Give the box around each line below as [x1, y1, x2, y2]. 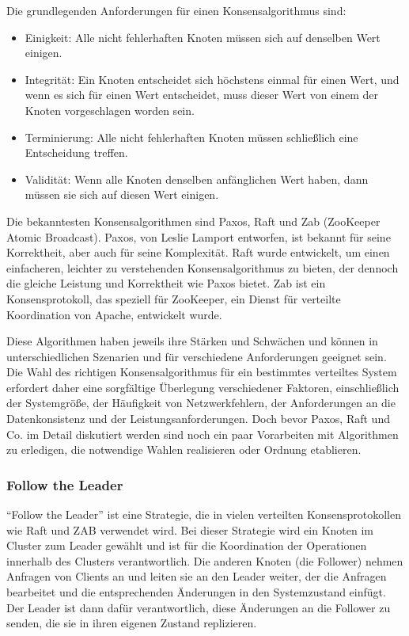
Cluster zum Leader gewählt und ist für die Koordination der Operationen [6, 537, 367, 554]
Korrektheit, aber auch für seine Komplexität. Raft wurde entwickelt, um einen [6, 244, 390, 261]
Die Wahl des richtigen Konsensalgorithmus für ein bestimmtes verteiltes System [6, 364, 397, 380]
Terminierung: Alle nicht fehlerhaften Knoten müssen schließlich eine [25, 128, 358, 145]
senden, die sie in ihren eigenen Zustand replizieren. [6, 615, 257, 631]
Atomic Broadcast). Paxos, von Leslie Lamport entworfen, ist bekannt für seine [6, 228, 391, 245]
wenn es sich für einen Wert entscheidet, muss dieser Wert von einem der [25, 86, 379, 103]
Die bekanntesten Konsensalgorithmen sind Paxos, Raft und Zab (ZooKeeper [6, 212, 381, 229]
